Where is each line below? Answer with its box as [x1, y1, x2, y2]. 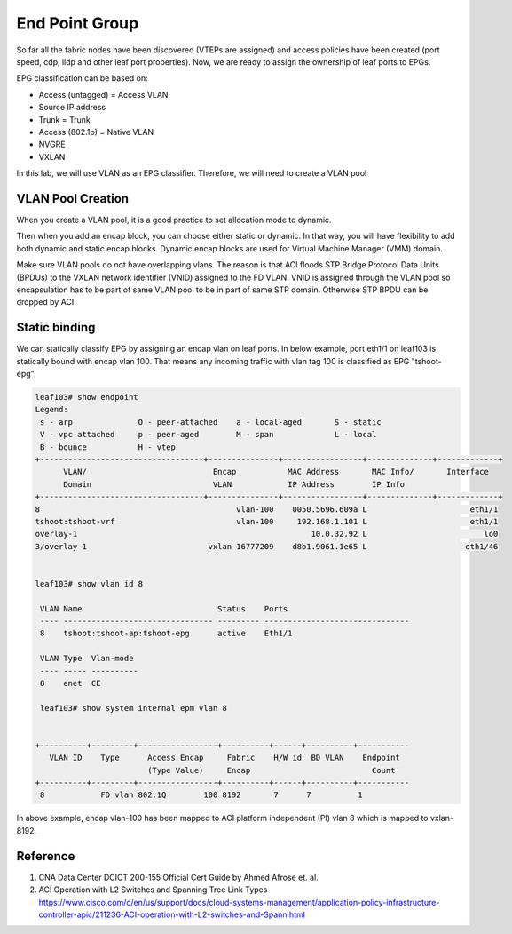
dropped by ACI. [16, 297, 77, 307]
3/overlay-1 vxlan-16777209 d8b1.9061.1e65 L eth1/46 [35, 541, 499, 551]
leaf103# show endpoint [35, 392, 139, 402]
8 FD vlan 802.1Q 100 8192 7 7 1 [40, 790, 363, 800]
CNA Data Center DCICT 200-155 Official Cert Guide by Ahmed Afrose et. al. [38, 872, 319, 882]
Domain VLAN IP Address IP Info [63, 479, 406, 489]
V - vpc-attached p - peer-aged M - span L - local [40, 429, 377, 440]
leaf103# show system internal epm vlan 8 [40, 703, 228, 713]
